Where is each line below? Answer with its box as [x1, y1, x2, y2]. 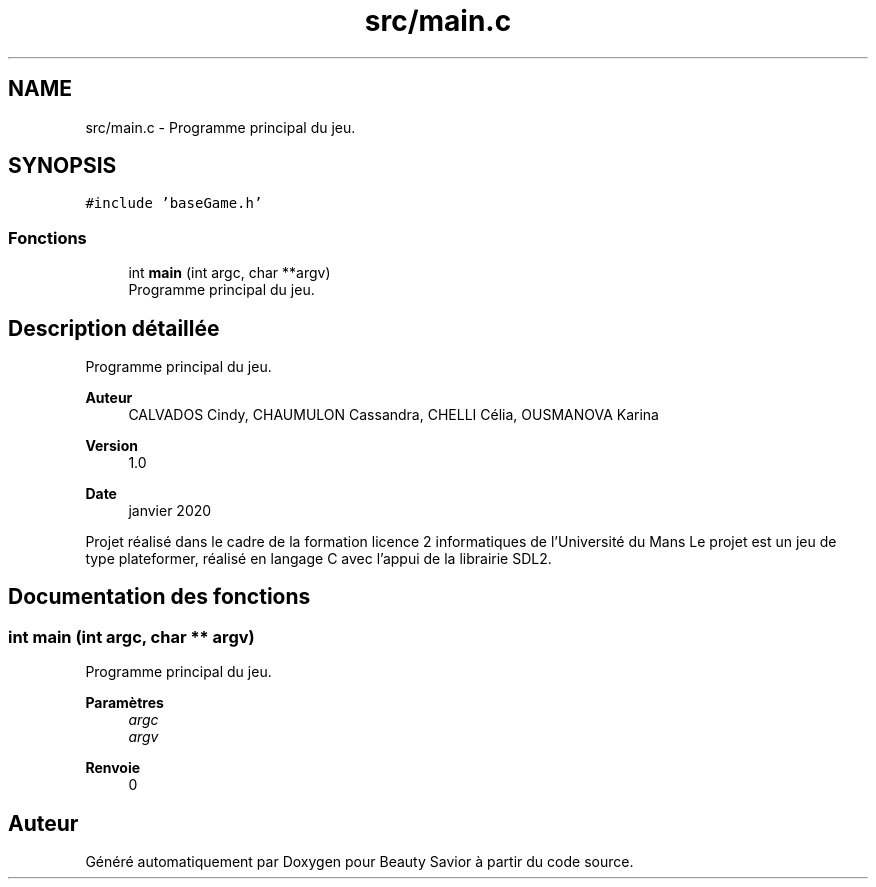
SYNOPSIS [8, 153, 117, 179]
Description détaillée [8, 315, 220, 341]
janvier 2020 [128, 502, 212, 520]
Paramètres [85, 694, 164, 712]
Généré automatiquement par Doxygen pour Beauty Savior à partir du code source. [85, 853, 634, 871]
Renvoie [85, 759, 141, 777]
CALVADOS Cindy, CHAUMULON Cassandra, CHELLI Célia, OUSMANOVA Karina [128, 406, 659, 424]
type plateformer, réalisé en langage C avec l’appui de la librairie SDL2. [85, 550, 552, 568]
